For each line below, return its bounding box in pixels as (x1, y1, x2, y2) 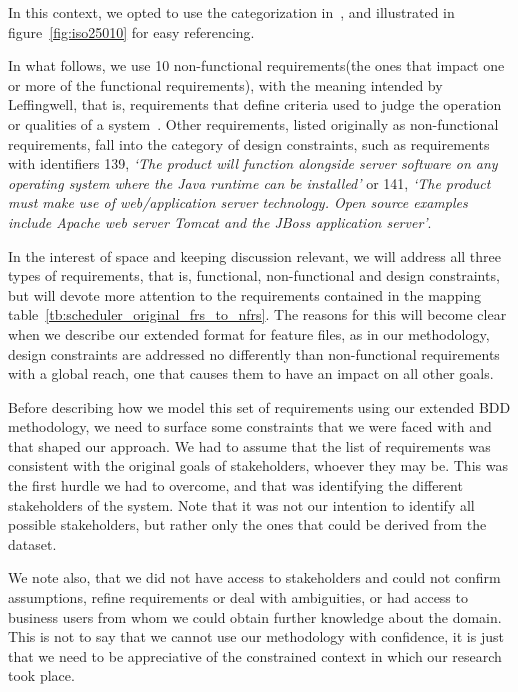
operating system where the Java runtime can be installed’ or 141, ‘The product (8, 172, 491, 193)
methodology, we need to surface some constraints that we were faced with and (8, 416, 492, 437)
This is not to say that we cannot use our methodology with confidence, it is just (8, 626, 504, 647)
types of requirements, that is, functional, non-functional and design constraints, (8, 265, 500, 286)
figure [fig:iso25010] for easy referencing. (8, 21, 255, 42)
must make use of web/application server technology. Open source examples (8, 192, 468, 213)
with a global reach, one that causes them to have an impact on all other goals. (8, 363, 494, 384)
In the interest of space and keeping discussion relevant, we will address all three (8, 245, 501, 266)
